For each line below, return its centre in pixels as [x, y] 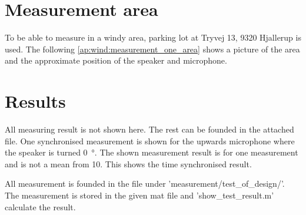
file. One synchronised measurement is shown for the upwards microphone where [150, 140]
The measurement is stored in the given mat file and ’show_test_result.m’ [139, 195]
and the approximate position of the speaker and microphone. [116, 60]
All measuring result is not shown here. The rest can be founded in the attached [149, 129]
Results [35, 101]
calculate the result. [40, 206]
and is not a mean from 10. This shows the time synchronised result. [128, 163]
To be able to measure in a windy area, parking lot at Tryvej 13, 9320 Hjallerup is [153, 37]
